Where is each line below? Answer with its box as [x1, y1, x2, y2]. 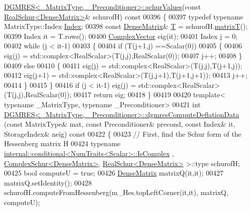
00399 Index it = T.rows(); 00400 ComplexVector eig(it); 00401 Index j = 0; [4, 30, 238, 41]
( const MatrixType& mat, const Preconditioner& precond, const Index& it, [4, 119, 235, 129]
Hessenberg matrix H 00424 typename [4, 138, 120, 149]
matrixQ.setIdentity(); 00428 [4, 177, 92, 188]
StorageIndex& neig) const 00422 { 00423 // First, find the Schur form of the [4, 128, 241, 139]
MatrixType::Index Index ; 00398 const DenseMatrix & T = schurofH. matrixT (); [4, 21, 248, 31]
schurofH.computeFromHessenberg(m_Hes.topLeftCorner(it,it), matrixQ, [4, 187, 228, 198]
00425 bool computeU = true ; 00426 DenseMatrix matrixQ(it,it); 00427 [4, 168, 223, 178]
